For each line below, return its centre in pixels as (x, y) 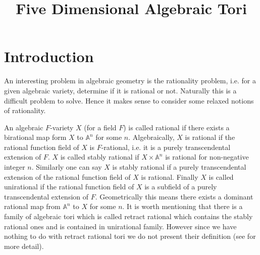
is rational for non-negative (207, 157)
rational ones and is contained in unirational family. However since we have (120, 226)
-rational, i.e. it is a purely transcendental (166, 147)
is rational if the (210, 137)
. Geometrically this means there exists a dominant (174, 196)
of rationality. (25, 110)
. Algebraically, (151, 137)
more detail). (24, 246)
